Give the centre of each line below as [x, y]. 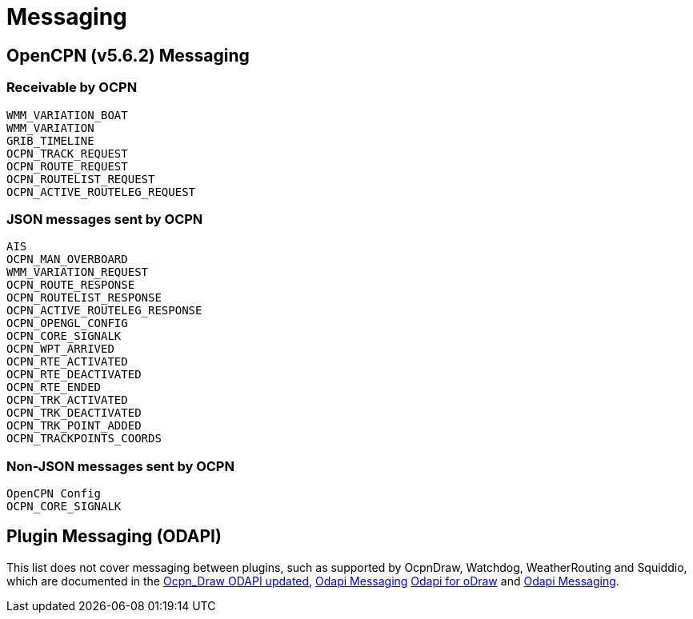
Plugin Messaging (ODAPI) [114, 537]
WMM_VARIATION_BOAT [67, 115]
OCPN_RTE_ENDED [54, 387]
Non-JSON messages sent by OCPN [120, 466]
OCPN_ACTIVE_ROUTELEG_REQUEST [101, 192]
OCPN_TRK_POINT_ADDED [74, 426]
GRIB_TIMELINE [50, 140]
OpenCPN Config [54, 494]
